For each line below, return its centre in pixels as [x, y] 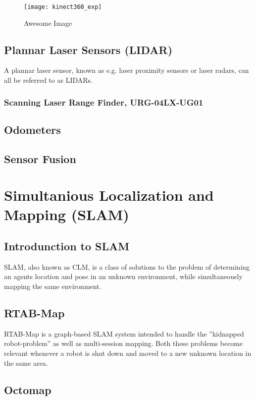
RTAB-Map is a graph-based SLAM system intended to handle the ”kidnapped [124, 333]
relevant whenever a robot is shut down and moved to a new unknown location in [128, 353]
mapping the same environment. [53, 286]
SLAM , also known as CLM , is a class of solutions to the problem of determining [127, 266]
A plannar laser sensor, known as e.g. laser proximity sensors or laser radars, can [127, 70]
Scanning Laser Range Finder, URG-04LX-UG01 [104, 102]
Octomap [28, 389]
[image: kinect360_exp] [63, 7]
